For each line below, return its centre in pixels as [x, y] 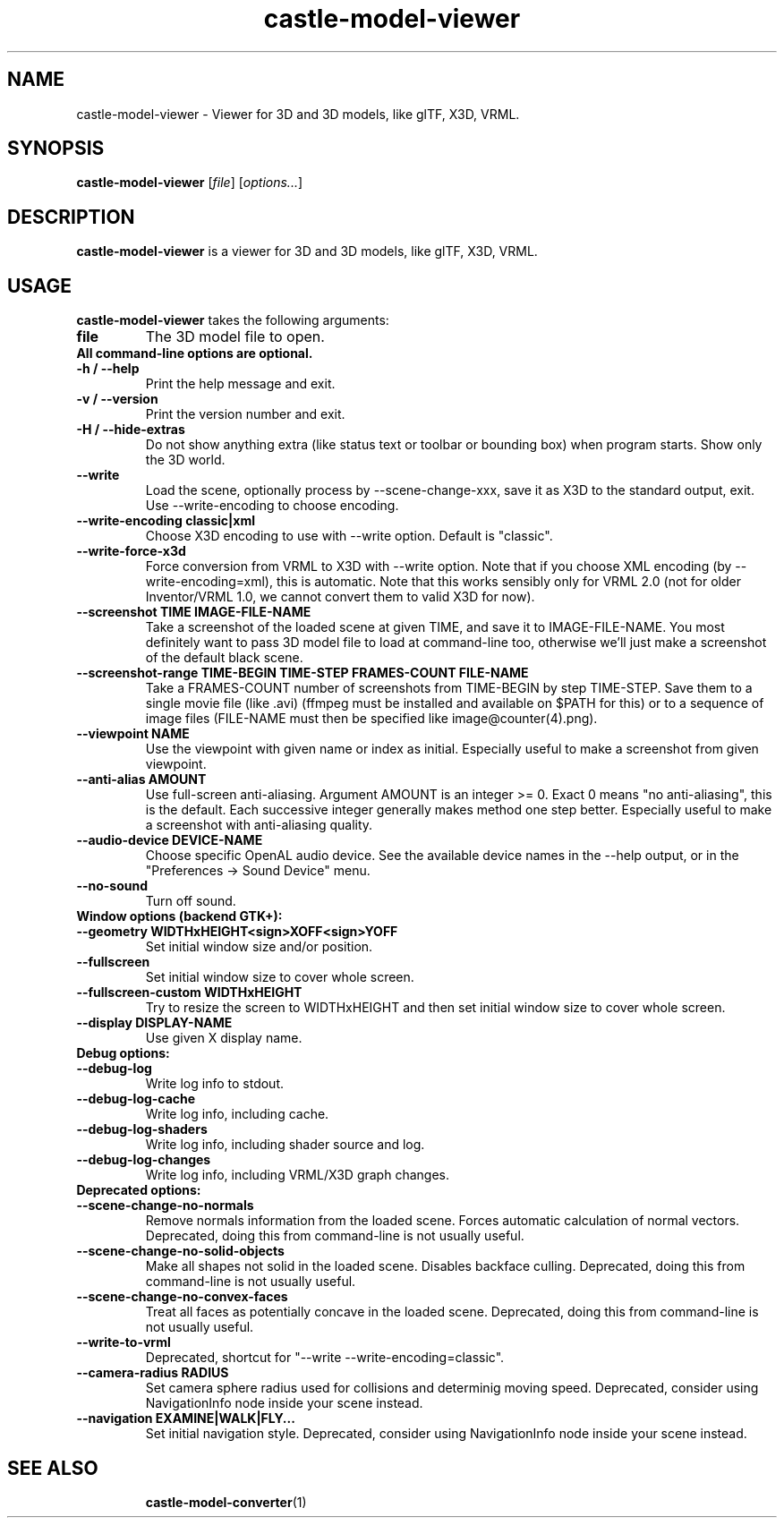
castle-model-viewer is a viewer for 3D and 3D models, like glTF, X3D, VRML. [307, 251]
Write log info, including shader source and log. [285, 1145]
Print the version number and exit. [245, 414]
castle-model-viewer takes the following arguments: [233, 320]
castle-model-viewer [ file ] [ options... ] [190, 183]
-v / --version [117, 399]
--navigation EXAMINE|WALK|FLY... [186, 1419]
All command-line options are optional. [195, 354]
